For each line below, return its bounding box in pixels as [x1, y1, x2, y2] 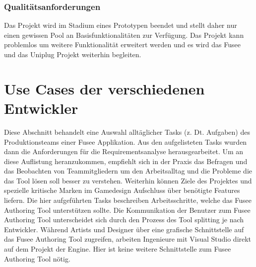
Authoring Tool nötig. [4, 253, 70, 264]
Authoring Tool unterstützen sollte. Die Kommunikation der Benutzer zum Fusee [4, 204, 251, 215]
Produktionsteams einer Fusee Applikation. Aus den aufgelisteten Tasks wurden [4, 136, 247, 147]
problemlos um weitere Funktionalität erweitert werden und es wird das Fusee [4, 39, 241, 50]
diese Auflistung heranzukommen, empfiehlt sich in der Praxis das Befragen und [4, 156, 248, 166]
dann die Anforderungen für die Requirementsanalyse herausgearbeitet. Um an [4, 146, 244, 157]
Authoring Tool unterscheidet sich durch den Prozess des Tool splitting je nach [4, 214, 244, 225]
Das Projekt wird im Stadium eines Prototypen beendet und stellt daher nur [4, 20, 237, 30]
